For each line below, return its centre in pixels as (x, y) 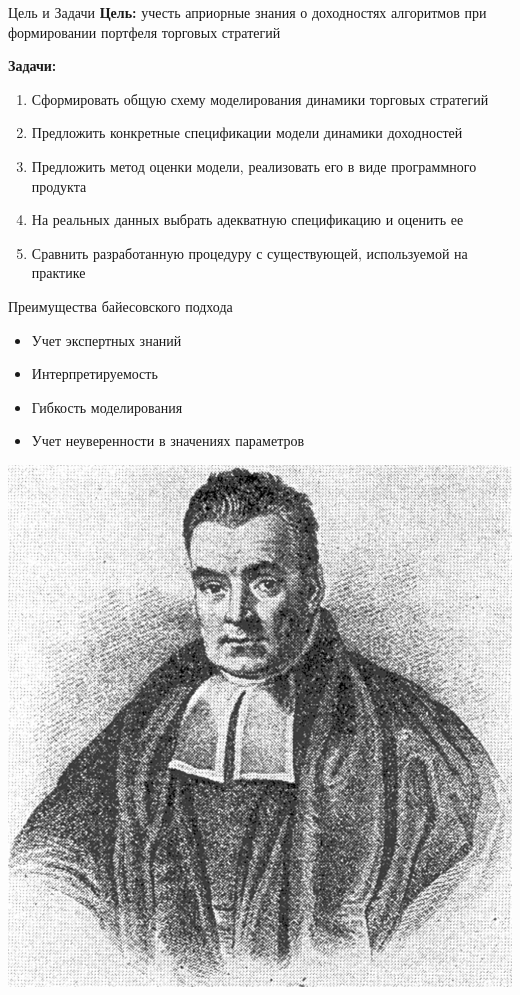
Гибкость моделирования (107, 406)
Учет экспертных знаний (106, 339)
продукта (59, 185)
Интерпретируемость (94, 373)
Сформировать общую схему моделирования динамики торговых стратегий (260, 98)
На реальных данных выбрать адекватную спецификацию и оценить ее (247, 219)
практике (58, 272)
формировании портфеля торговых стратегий (144, 31)
